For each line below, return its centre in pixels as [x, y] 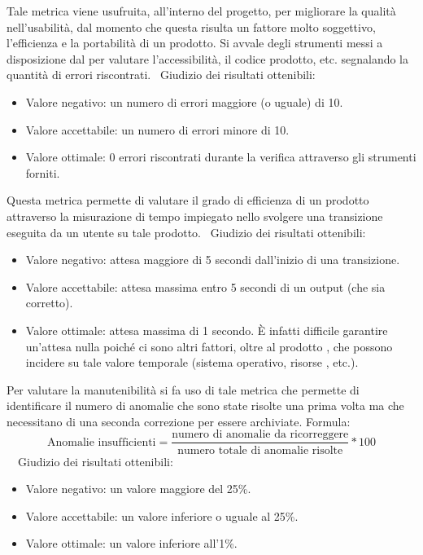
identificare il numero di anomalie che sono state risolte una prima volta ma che [205, 405]
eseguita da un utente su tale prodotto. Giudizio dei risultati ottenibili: [186, 232]
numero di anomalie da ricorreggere [260, 435]
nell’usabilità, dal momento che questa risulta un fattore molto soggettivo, [191, 26]
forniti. [43, 172]
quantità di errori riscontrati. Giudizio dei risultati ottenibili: [161, 75]
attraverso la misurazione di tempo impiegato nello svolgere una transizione [195, 216]
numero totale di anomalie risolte [260, 450]
